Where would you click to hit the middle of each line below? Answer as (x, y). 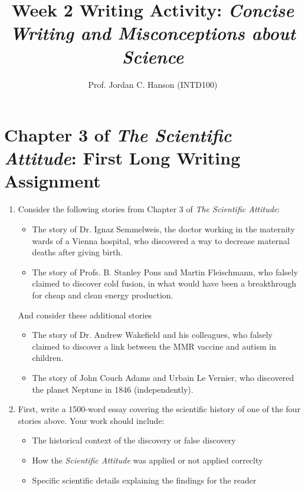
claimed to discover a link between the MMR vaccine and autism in (154, 346)
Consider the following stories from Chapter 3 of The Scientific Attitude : (149, 209)
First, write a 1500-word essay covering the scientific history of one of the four (159, 409)
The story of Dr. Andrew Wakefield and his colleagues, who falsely (152, 335)
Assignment (53, 181)
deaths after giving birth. (78, 252)
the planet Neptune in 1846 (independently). (113, 389)
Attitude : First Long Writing (122, 158)
